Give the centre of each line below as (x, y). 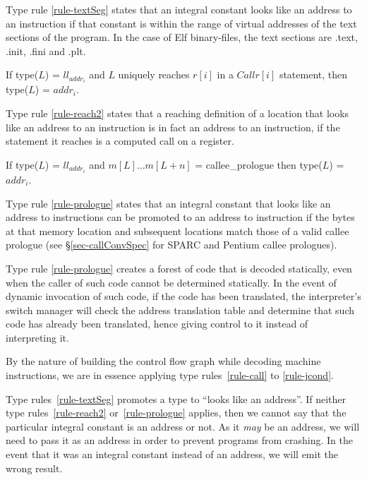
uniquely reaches (154, 74)
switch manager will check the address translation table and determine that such (180, 310)
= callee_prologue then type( (259, 164)
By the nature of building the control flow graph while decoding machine (163, 361)
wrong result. (34, 468)
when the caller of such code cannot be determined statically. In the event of (171, 282)
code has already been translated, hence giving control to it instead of (157, 324)
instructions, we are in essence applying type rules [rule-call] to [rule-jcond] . (170, 375)
